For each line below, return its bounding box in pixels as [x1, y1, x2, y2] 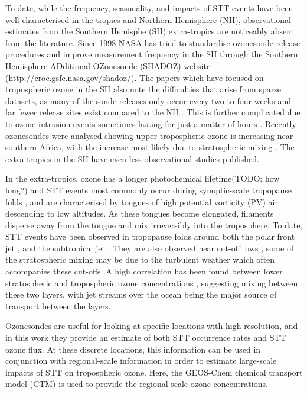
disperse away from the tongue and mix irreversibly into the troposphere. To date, [5, 218, 303, 231]
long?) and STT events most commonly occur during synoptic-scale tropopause [5, 183, 292, 196]
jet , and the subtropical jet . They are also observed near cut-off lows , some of [5, 241, 294, 254]
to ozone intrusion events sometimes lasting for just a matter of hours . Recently [5, 117, 296, 130]
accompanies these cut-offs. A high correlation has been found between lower [5, 265, 283, 277]
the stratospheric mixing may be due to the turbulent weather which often [5, 253, 275, 266]
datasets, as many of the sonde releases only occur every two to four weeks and [5, 94, 292, 106]
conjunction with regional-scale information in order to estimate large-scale [5, 354, 277, 367]
